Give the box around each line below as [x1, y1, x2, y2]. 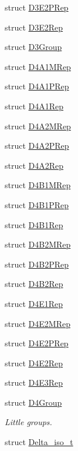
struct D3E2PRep [5, 1, 69, 13]
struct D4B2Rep [5, 278, 63, 290]
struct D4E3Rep [5, 376, 63, 389]
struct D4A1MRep [5, 60, 71, 72]
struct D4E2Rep [5, 356, 63, 369]
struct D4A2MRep [5, 119, 71, 132]
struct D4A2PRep [5, 139, 69, 152]
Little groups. [5, 416, 52, 428]
